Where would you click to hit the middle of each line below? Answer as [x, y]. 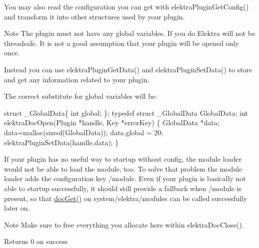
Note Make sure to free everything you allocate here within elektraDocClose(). [124, 224]
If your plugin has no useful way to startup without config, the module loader [123, 159]
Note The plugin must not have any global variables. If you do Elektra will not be [130, 33]
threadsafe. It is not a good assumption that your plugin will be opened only [121, 43]
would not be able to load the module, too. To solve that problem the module [123, 168]
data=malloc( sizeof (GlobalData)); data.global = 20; [84, 132]
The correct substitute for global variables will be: [81, 96]
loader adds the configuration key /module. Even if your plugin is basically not [125, 178]
